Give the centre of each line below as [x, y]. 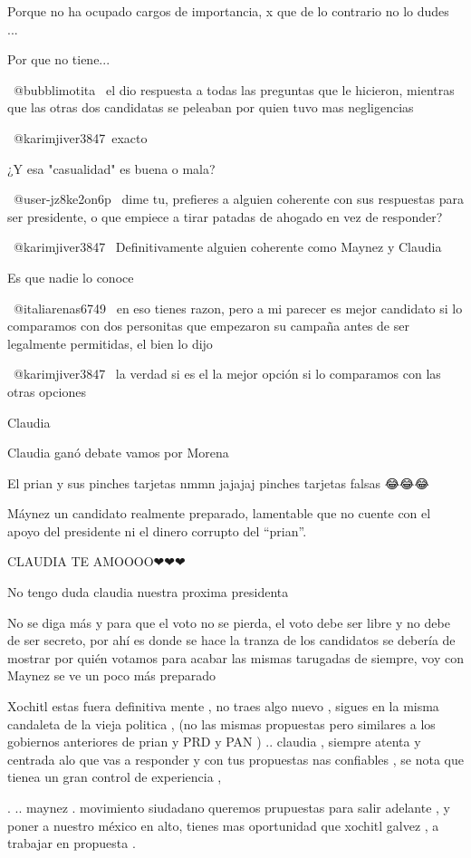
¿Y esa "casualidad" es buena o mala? [111, 168]
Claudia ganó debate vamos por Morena [118, 453]
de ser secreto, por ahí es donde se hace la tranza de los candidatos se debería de [231, 640]
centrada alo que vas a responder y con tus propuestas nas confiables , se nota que [235, 759]
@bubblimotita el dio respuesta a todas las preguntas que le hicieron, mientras [234, 89]
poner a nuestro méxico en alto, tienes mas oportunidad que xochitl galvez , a [223, 825]
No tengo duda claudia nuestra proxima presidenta [148, 592]
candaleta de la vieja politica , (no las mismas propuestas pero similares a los [221, 723]
